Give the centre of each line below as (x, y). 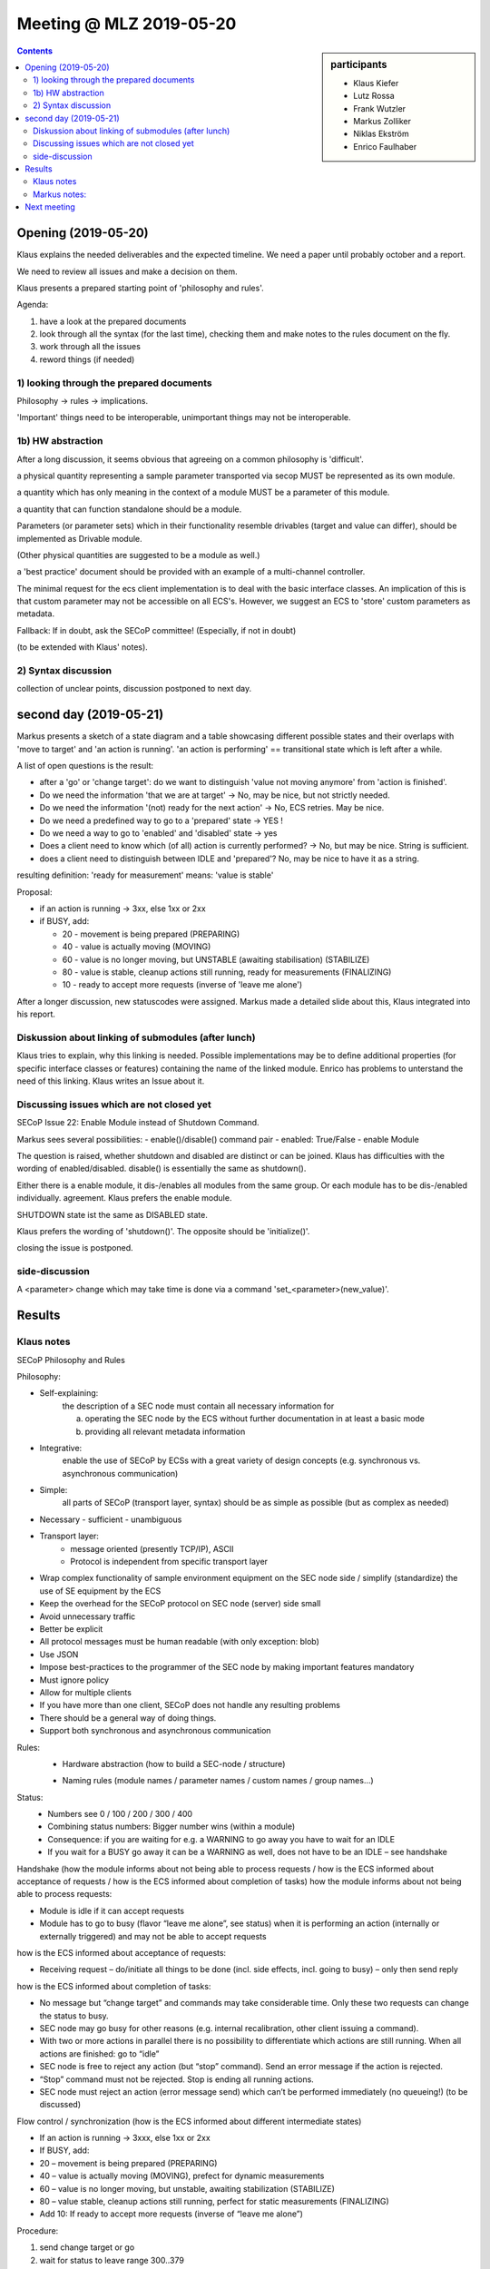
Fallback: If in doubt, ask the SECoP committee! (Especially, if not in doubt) (157, 630)
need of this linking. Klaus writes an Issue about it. (111, 1081)
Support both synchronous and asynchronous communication (155, 1731)
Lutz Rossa (374, 96)
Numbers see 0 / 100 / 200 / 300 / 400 (120, 1814)
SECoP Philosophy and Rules (71, 1360)
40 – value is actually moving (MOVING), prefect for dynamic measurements (182, 2176)
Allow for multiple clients (85, 1692)
